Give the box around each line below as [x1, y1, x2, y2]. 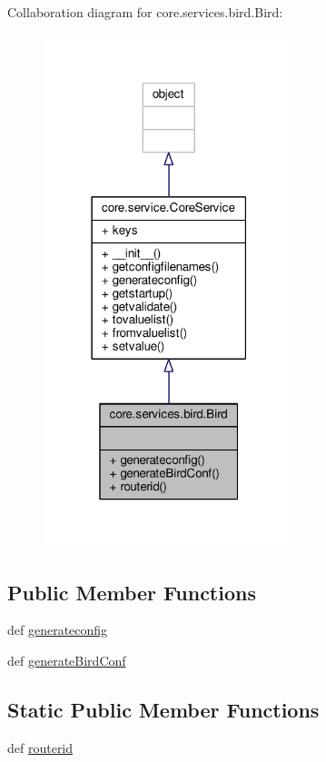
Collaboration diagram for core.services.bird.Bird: [7, 3, 283, 21]
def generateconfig [7, 620, 108, 639]
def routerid [7, 737, 74, 757]
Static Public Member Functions [7, 696, 320, 724]
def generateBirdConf [7, 651, 126, 670]
